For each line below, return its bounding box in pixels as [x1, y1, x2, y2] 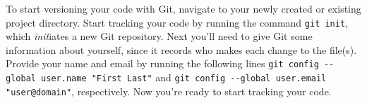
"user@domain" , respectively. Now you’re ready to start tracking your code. [6, 83, 332, 98]
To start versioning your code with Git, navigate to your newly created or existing [6, 1, 361, 15]
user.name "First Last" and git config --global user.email [41, 70, 327, 85]
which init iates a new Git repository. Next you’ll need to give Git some [6, 29, 313, 43]
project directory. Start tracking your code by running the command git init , [6, 15, 349, 29]
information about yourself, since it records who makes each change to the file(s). [6, 42, 357, 57]
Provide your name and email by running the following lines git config [6, 56, 319, 71]
